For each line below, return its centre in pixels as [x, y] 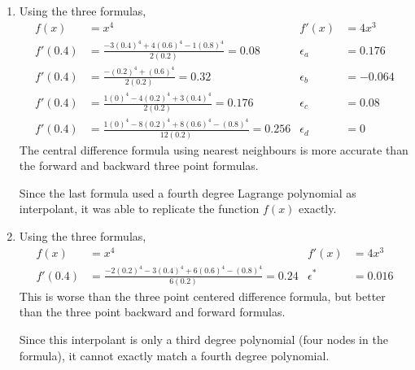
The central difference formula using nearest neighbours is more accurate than [214, 149]
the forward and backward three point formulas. [139, 165]
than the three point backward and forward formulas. [152, 312]
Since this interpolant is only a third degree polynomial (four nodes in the [203, 340]
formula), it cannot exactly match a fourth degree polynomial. [174, 355]
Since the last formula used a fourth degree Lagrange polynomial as [188, 192]
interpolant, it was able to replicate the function [139, 209]
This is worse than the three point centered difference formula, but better [202, 296]
